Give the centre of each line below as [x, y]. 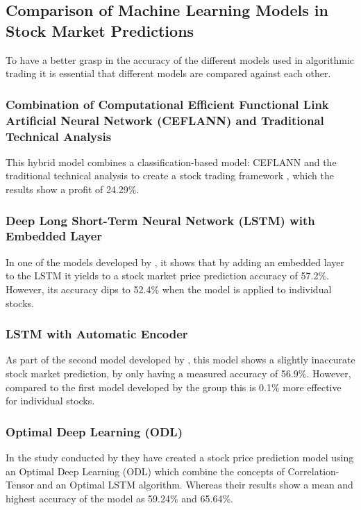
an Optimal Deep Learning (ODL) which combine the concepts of [145, 471]
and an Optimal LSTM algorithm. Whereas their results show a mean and [195, 485]
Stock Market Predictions [100, 30]
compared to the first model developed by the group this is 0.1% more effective [174, 387]
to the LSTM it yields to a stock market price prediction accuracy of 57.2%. [167, 275]
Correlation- [313, 471]
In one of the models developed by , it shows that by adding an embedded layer [175, 262]
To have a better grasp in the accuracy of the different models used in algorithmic [180, 59]
